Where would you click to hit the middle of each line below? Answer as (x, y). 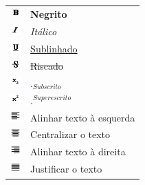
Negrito (49, 13)
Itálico (44, 31)
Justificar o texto (66, 169)
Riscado (47, 65)
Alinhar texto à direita (78, 152)
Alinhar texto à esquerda (83, 117)
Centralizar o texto (70, 134)
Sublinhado (54, 48)
